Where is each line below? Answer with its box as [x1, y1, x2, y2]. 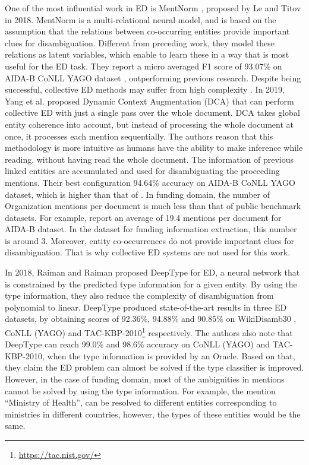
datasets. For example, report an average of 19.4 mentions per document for [5, 211, 282, 223]
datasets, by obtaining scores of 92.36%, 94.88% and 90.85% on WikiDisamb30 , [5, 312, 297, 325]
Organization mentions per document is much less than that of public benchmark [5, 200, 301, 212]
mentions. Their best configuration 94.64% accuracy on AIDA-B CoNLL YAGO [5, 176, 295, 188]
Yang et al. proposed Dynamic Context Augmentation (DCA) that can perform [5, 94, 294, 107]
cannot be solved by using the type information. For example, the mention [5, 384, 276, 397]
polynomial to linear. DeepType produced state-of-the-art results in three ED [5, 300, 287, 313]
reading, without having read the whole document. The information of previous [5, 153, 294, 165]
